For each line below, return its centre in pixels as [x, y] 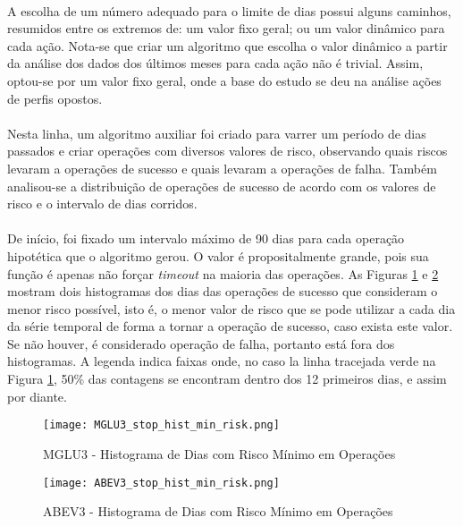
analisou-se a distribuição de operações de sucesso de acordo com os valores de [222, 186]
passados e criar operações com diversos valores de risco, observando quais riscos [227, 151]
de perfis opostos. [55, 98]
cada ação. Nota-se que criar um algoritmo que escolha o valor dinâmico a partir [227, 45]
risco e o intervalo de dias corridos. [102, 204]
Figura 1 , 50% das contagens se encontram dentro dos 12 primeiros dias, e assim [227, 379]
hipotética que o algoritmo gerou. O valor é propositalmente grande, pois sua [218, 255]
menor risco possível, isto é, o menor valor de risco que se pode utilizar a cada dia [231, 308]
